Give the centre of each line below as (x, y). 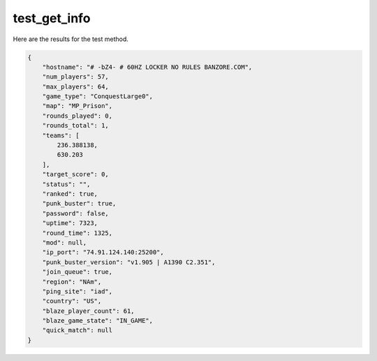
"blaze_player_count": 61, (89, 311)
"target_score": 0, (76, 175)
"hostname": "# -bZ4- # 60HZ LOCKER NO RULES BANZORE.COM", (147, 67)
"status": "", (66, 184)
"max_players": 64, (76, 86)
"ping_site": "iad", (77, 291)
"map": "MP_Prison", (77, 106)
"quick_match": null (77, 330)
